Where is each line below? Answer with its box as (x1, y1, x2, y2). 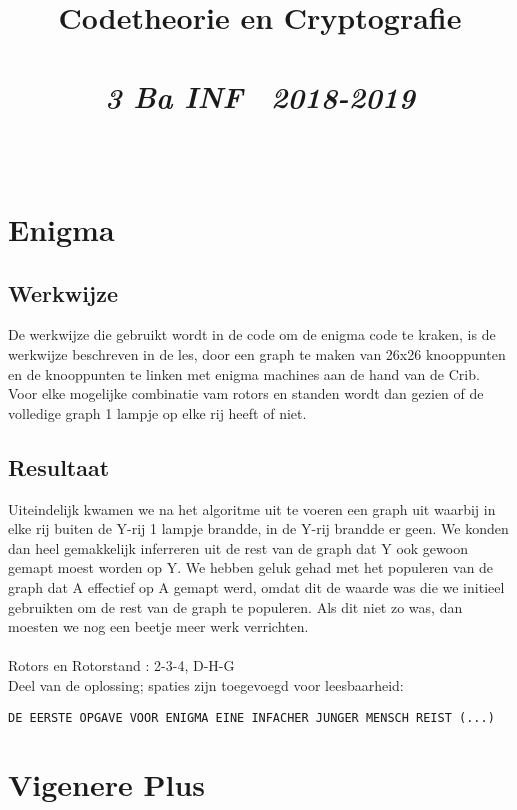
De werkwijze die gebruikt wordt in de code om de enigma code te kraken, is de (8, 324, 496, 345)
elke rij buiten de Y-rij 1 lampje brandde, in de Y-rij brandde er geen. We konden (8, 518, 509, 539)
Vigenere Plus (8, 764, 206, 805)
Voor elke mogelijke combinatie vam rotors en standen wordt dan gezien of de (8, 383, 484, 404)
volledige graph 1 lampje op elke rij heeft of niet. (8, 402, 307, 423)
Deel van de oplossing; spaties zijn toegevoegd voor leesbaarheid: (8, 675, 404, 695)
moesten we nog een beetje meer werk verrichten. (8, 616, 309, 637)
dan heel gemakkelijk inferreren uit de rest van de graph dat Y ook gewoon (8, 537, 468, 558)
